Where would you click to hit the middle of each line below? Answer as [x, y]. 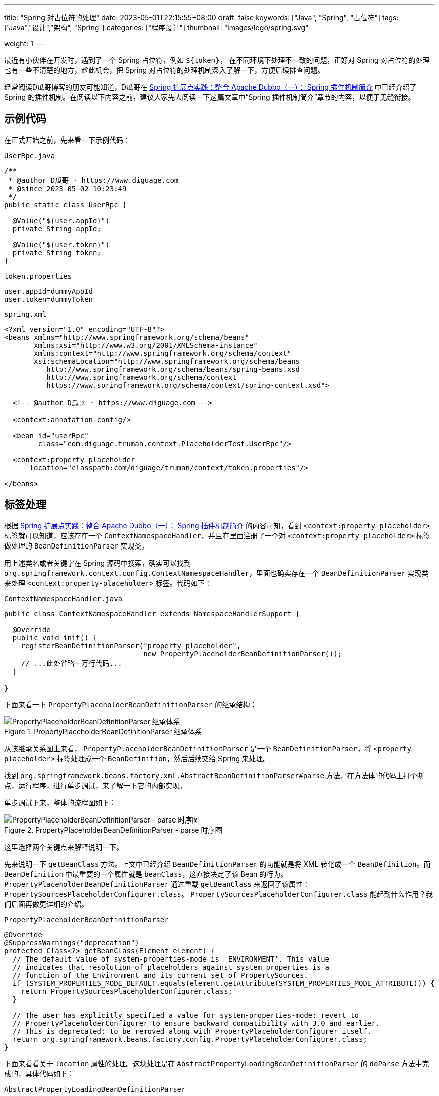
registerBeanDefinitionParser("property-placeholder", [131, 646]
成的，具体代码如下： [39, 1073]
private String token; [57, 253]
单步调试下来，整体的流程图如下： [60, 802]
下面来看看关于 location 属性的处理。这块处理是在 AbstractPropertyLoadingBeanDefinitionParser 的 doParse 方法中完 [217, 1063]
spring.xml [25, 314]
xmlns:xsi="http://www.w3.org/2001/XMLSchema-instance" [146, 345]
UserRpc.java [30, 155]
